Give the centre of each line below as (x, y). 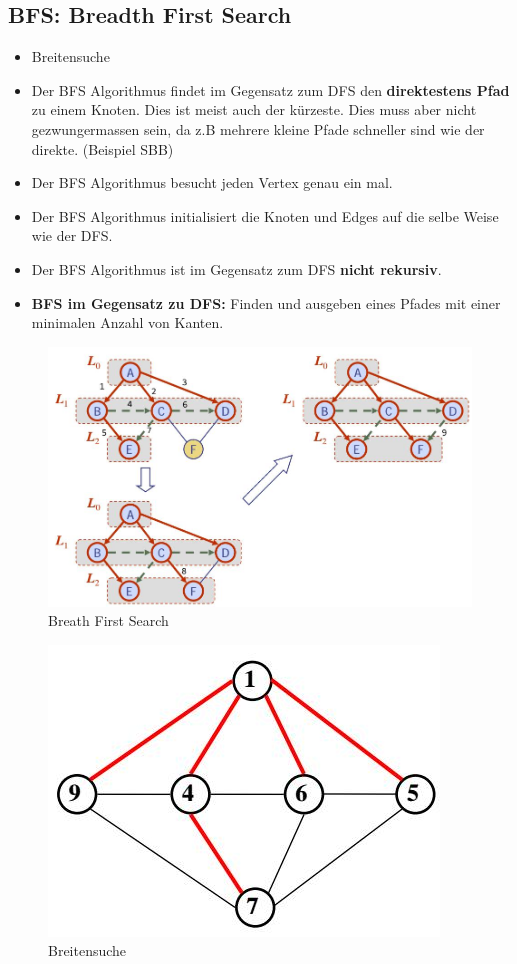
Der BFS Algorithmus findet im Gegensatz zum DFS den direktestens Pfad (270, 89)
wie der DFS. (72, 235)
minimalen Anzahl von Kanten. (127, 322)
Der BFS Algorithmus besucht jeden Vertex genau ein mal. (212, 182)
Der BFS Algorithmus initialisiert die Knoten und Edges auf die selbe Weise (265, 215)
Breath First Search (108, 620)
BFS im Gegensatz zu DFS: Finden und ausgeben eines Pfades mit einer (266, 302)
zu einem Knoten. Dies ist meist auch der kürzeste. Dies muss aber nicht (254, 109)
